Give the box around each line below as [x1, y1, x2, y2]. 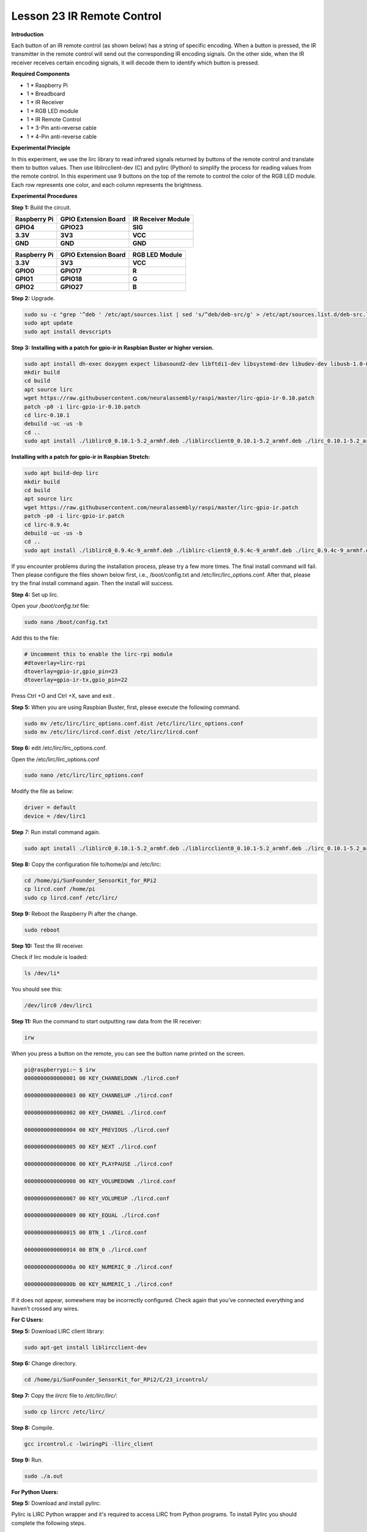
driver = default [24, 804, 76, 811]
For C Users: [11, 1316, 44, 1324]
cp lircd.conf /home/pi [24, 885, 96, 893]
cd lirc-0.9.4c [24, 521, 70, 528]
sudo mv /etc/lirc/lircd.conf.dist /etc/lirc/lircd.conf [24, 729, 199, 735]
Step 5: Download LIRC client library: [11, 1327, 105, 1335]
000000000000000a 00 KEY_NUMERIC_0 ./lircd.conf [24, 1263, 173, 1270]
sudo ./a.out [24, 1473, 64, 1479]
